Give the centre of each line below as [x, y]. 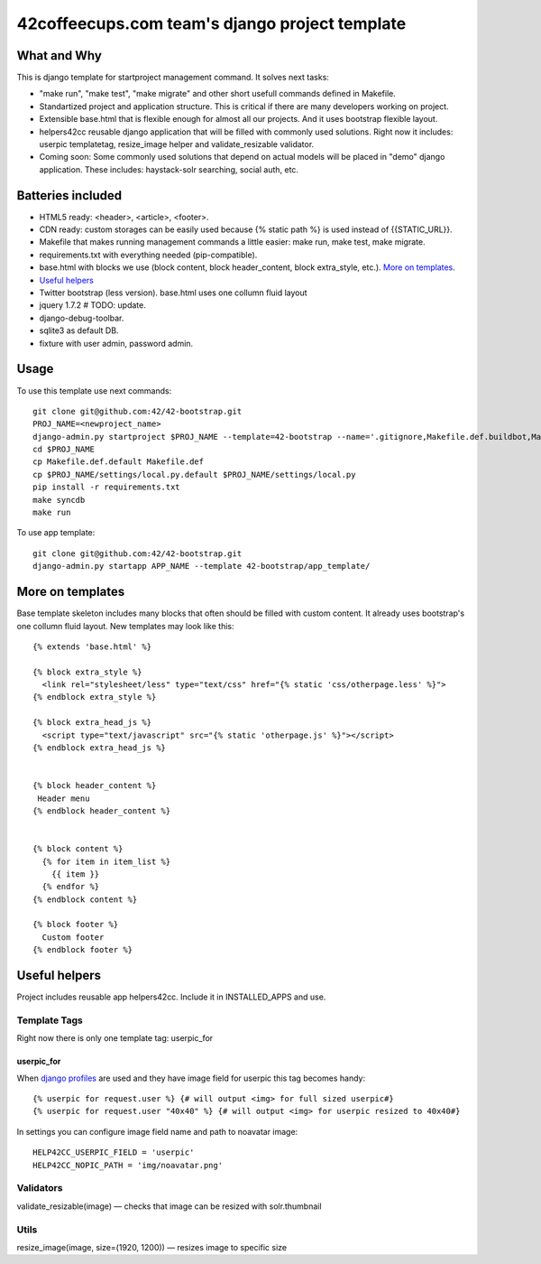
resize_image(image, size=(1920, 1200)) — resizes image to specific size [152, 1247]
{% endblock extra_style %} [95, 697]
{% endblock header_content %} [102, 811]
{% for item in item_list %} [106, 861]
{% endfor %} [71, 887]
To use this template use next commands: [94, 390]
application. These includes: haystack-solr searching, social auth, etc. [169, 169]
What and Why [60, 56]
